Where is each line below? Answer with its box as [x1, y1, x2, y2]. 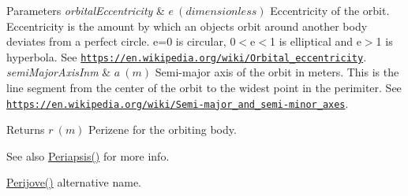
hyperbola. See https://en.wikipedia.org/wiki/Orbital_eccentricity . [6, 48, 367, 65]
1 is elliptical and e [269, 33, 361, 50]
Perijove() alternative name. [6, 174, 142, 190]
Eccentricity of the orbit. [270, 2, 390, 18]
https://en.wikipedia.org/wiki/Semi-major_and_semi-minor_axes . [6, 94, 349, 111]
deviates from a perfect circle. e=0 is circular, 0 [6, 33, 236, 50]
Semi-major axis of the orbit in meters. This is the [155, 64, 399, 80]
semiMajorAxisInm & [6, 64, 111, 80]
